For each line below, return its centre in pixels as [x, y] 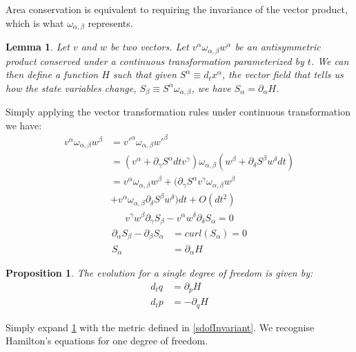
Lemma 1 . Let [38, 47]
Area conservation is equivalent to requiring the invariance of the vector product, [177, 9]
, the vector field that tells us [283, 74]
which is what [35, 22]
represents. [110, 22]
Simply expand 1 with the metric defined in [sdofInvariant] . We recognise [160, 327]
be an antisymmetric [278, 47]
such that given [145, 74]
